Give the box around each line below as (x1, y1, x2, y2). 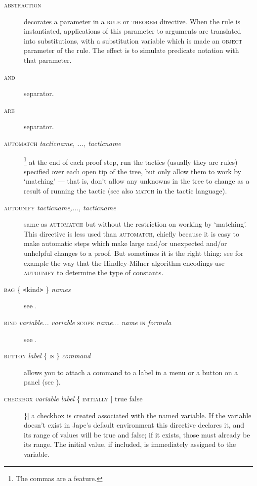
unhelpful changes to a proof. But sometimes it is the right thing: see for (24, 247, 244, 258)
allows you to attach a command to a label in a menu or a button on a (24, 367, 238, 377)
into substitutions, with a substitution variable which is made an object (24, 35, 242, 46)
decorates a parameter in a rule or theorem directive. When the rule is (24, 16, 241, 26)
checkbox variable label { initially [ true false (4, 393, 143, 403)
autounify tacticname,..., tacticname (4, 202, 116, 212)
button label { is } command (4, 350, 91, 361)
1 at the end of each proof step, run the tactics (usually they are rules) (24, 155, 238, 167)
